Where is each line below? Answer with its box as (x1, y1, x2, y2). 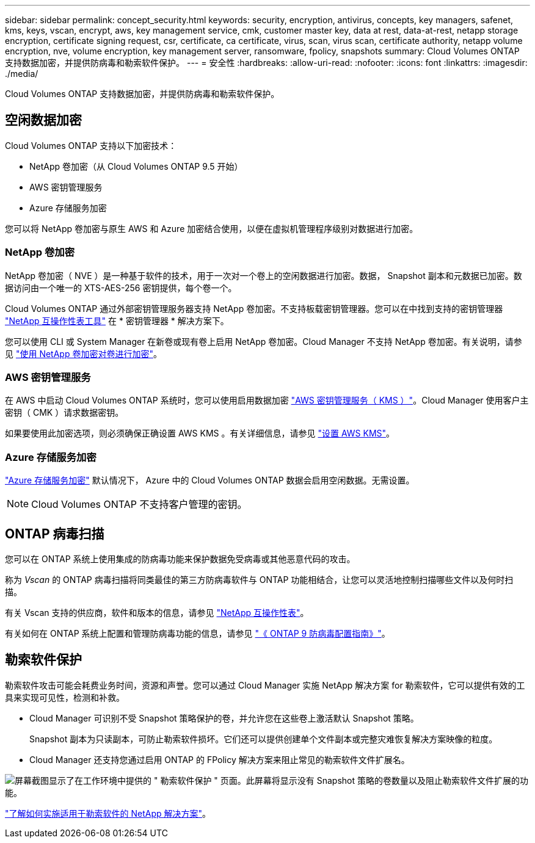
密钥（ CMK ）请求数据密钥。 (5, 407, 124, 418)
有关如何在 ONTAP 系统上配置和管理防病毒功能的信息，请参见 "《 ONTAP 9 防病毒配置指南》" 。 (5, 628, 390, 639)
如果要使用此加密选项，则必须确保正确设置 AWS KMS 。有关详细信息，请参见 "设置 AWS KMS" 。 (5, 428, 395, 439)
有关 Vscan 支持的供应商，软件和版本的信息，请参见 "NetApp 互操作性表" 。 (5, 607, 309, 618)
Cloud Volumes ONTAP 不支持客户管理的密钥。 (31, 498, 247, 511)
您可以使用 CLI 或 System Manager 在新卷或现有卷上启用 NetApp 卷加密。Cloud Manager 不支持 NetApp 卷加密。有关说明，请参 (5, 336, 522, 347)
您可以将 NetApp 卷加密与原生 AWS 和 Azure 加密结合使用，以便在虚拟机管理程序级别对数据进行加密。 (5, 223, 418, 234)
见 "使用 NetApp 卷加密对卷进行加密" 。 (5, 348, 162, 359)
